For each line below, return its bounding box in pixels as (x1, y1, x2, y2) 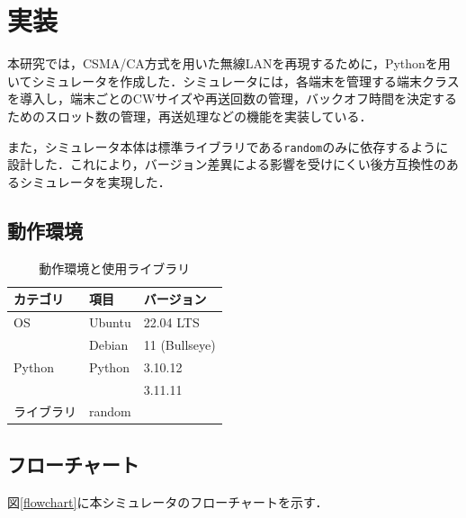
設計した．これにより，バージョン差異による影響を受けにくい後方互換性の (7, 155, 446, 174)
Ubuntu (89, 312, 131, 331)
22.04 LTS (143, 312, 200, 331)
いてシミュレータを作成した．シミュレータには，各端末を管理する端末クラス (7, 71, 460, 90)
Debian (89, 335, 129, 353)
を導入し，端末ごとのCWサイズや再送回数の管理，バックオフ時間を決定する (7, 89, 457, 108)
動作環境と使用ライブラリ (39, 258, 191, 277)
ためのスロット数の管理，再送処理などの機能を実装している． (7, 106, 372, 125)
